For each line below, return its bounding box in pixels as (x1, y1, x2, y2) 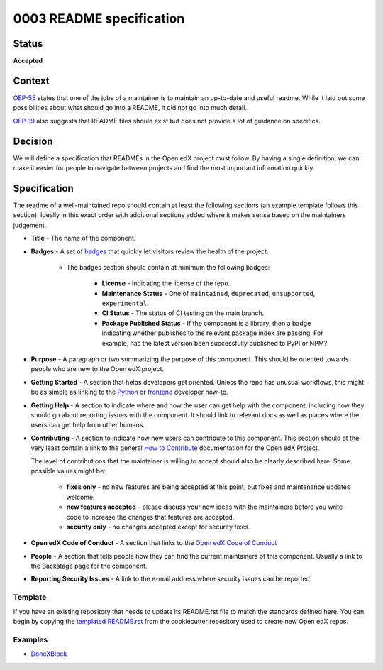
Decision (13, 135, 53, 147)
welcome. (66, 493, 95, 501)
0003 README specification (13, 11, 185, 26)
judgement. (13, 221, 47, 229)
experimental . (101, 299, 149, 308)
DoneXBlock (30, 649, 67, 658)
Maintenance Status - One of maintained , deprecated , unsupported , (101, 289, 316, 297)
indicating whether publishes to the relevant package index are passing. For (101, 329, 323, 337)
